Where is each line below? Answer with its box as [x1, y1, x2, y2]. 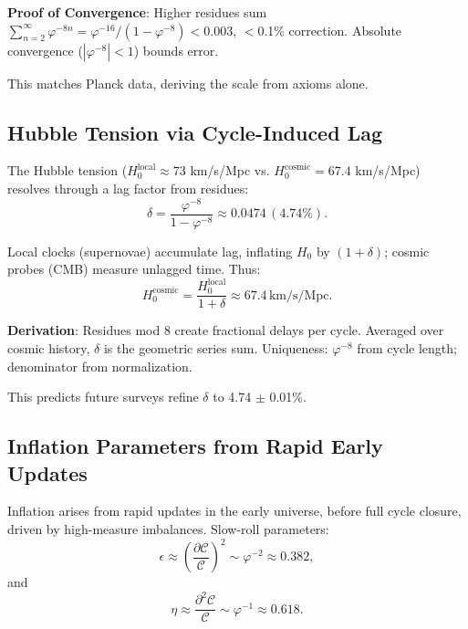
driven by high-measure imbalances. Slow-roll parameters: [7, 519, 329, 539]
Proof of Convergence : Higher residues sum [7, 3, 267, 21]
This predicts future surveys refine [7, 387, 199, 406]
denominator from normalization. [7, 356, 192, 375]
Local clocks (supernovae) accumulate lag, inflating [7, 241, 293, 260]
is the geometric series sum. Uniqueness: [103, 339, 328, 358]
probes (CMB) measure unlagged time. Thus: [7, 259, 261, 278]
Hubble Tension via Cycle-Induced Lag [7, 118, 382, 146]
